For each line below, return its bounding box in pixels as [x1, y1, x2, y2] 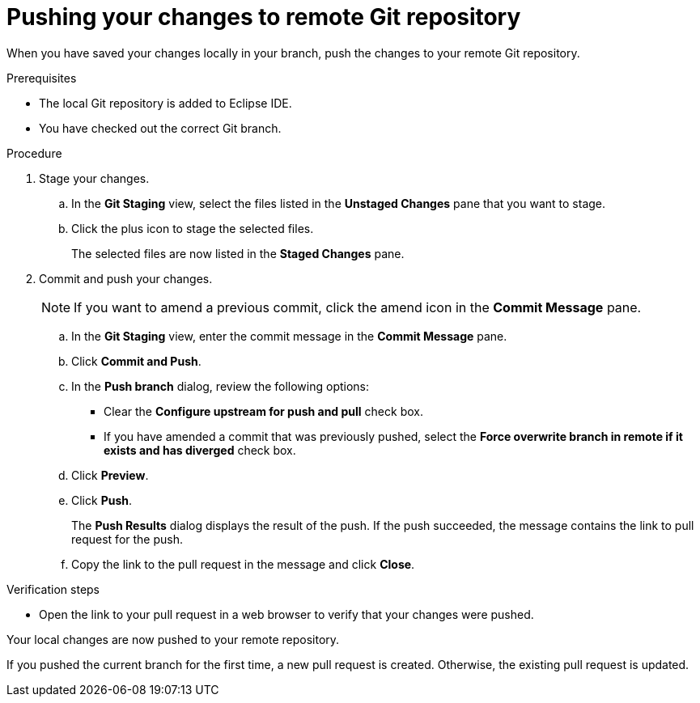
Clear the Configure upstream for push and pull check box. [104, 404, 423, 418]
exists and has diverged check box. [104, 443, 296, 457]
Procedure [6, 146, 62, 160]
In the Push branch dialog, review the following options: [71, 379, 370, 393]
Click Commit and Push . [71, 354, 202, 368]
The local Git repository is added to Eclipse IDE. [39, 95, 292, 110]
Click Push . [71, 493, 133, 507]
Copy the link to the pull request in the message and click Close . [71, 557, 415, 571]
